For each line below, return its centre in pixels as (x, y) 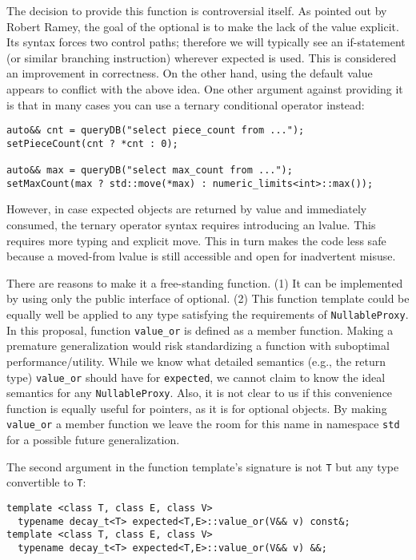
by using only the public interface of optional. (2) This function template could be (208, 298)
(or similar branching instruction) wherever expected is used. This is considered (202, 57)
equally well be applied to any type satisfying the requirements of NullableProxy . (208, 314)
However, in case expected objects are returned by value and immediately (187, 209)
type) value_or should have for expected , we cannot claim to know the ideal (196, 377)
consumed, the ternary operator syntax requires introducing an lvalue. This (191, 225)
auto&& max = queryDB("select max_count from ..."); (150, 171)
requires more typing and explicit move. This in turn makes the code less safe (196, 240)
